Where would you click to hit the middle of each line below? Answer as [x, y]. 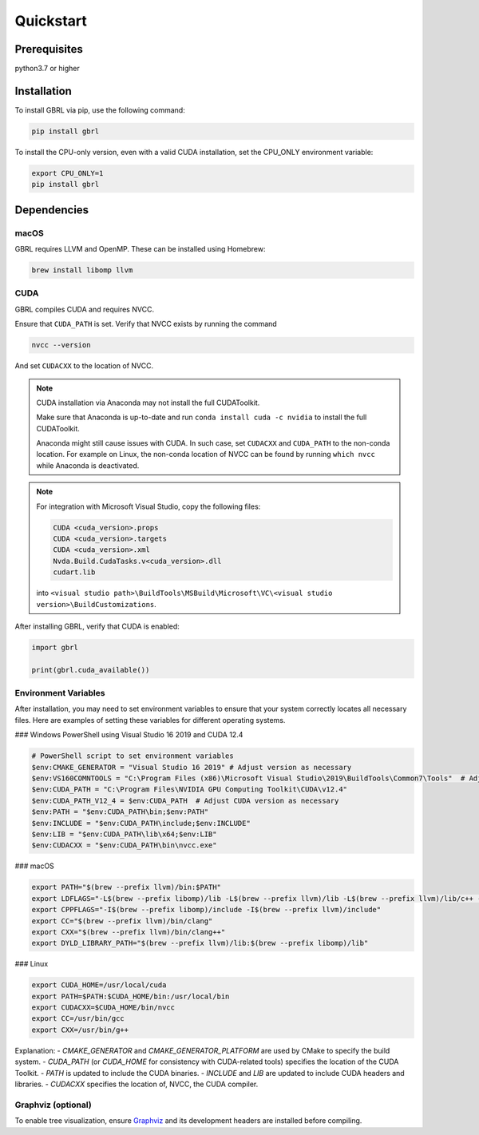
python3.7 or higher [47, 69]
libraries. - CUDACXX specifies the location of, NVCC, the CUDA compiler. [137, 1084]
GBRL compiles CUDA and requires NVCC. [85, 309]
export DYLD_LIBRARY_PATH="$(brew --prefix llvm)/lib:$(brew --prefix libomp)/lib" [200, 943]
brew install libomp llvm [82, 270]
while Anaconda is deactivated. [88, 465]
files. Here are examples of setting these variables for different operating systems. [150, 720]
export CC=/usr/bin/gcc [78, 1019]
